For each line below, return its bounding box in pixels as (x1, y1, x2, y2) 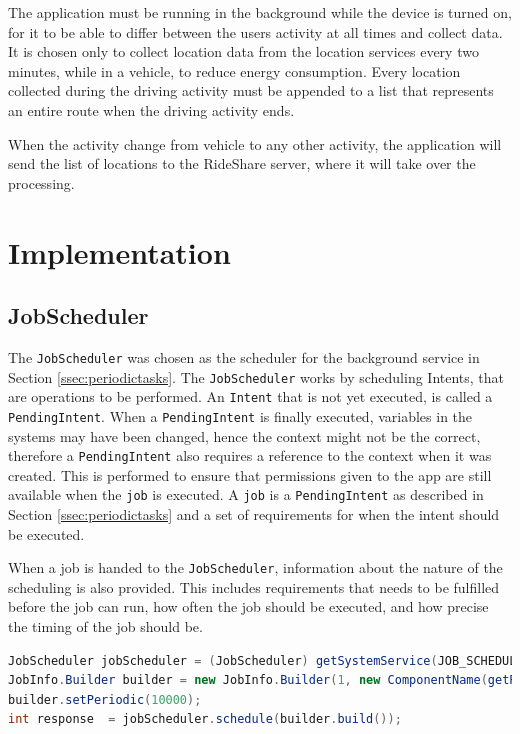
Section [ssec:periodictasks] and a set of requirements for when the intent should (8, 504, 500, 525)
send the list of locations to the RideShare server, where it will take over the (8, 153, 476, 174)
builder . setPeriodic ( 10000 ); (8, 692, 202, 707)
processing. (8, 172, 75, 193)
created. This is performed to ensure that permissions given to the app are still (8, 464, 492, 485)
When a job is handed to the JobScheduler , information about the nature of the (8, 557, 503, 578)
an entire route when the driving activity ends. (8, 99, 295, 120)
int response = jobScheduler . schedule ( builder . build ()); (8, 712, 402, 727)
